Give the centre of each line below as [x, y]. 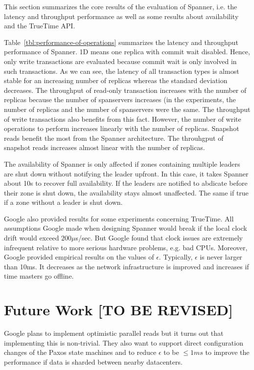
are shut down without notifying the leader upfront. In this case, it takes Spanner [126, 173]
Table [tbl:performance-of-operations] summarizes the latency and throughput [121, 42]
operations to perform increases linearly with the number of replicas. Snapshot [122, 128]
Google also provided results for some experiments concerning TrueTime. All [119, 218]
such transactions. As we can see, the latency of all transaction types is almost [122, 71]
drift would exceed [32, 238]
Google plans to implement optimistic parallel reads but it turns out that [114, 333]
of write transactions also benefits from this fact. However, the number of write [123, 119]
